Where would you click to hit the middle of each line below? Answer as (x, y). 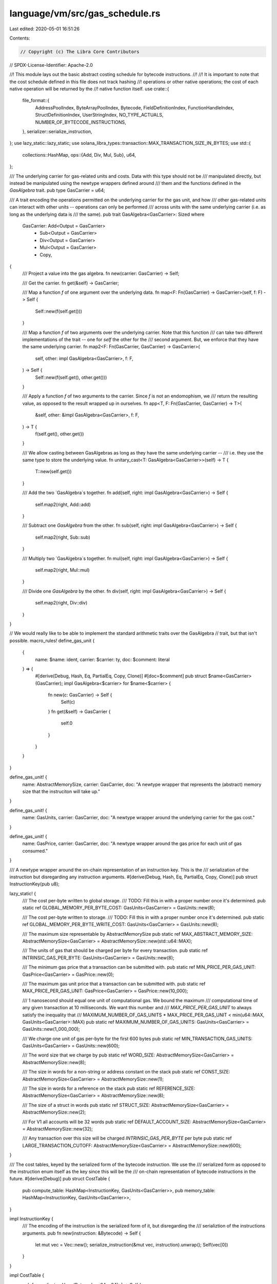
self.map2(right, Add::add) (63, 504)
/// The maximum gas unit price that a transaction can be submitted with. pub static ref (114, 984)
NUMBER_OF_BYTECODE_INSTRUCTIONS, (81, 122)
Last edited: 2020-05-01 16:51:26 (44, 29)
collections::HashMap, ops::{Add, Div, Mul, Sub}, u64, (79, 155)
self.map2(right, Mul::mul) (62, 570)
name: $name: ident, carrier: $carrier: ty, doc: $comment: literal (103, 659)
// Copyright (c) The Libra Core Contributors (80, 52)
